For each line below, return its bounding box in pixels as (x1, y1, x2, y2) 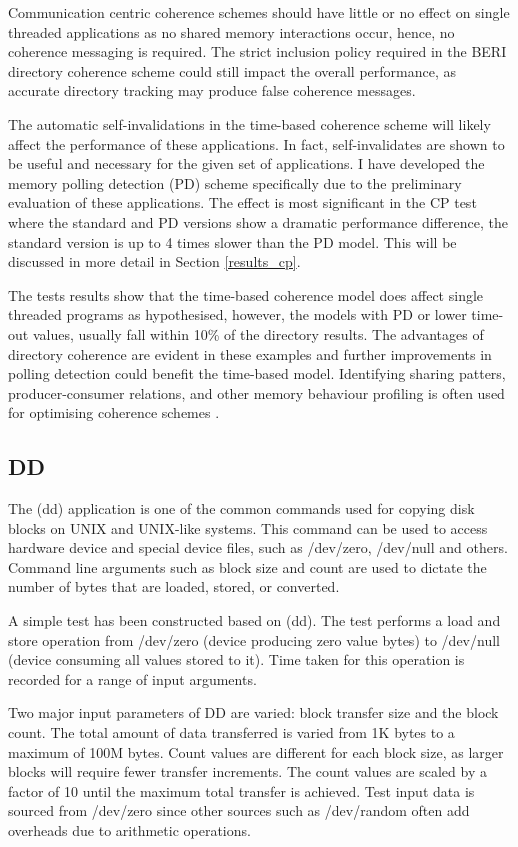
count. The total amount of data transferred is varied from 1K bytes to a (8, 722, 455, 743)
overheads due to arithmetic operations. (8, 819, 251, 840)
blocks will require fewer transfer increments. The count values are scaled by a (8, 761, 487, 782)
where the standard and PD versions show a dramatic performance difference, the (8, 211, 508, 232)
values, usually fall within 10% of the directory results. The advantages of (32, 323, 484, 344)
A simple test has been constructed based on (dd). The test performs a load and (8, 610, 501, 631)
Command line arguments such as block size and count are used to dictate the (8, 556, 487, 577)
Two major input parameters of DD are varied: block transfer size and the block (8, 702, 499, 723)
